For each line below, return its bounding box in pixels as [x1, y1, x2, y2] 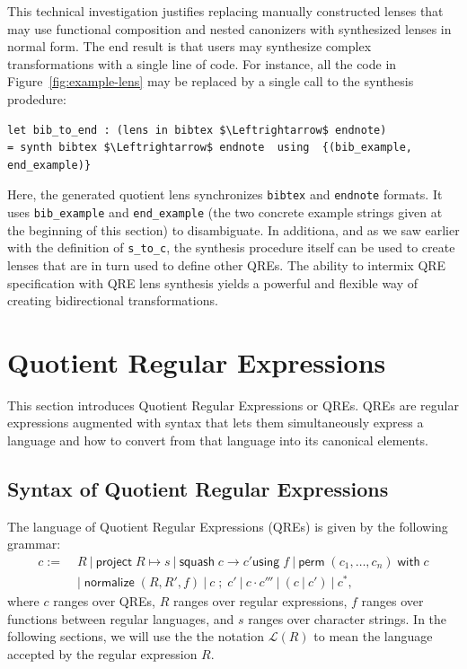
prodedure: [7, 89, 66, 108]
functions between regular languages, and [7, 609, 234, 628]
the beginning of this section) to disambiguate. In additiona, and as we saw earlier [7, 220, 460, 239]
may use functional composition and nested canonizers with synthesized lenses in [7, 19, 452, 38]
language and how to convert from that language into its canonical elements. [7, 431, 428, 449]
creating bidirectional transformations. [7, 291, 218, 310]
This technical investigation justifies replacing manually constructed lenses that [7, 2, 444, 20]
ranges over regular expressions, [172, 592, 348, 611]
